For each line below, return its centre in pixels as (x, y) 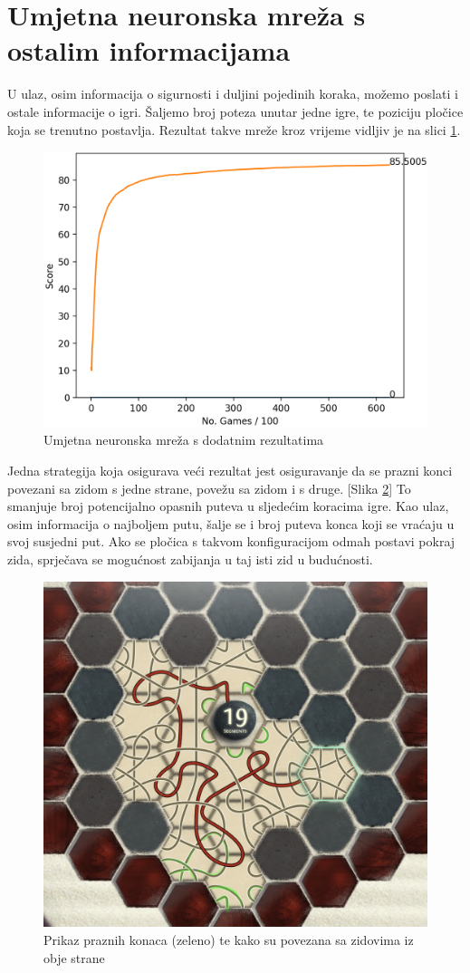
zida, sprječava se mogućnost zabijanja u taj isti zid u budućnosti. (190, 559)
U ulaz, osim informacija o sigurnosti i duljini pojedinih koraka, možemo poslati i (233, 94)
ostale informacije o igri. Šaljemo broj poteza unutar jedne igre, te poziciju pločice (235, 111)
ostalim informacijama (149, 50)
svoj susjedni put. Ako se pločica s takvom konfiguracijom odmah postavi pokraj (231, 541)
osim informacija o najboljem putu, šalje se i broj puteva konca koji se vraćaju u (231, 523)
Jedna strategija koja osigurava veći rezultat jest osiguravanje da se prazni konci (230, 471)
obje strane (74, 957)
